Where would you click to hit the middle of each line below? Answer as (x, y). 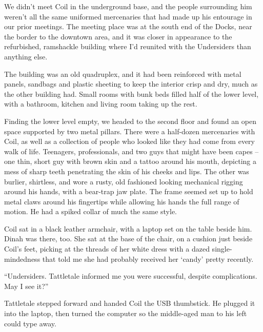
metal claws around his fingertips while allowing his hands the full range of (122, 201)
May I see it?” (26, 286)
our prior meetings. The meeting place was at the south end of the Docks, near (128, 26)
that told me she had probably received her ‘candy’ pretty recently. (148, 258)
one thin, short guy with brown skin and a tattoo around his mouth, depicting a (130, 161)
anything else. (26, 56)
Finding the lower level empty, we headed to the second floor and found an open (130, 121)
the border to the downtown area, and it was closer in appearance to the (118, 36)
